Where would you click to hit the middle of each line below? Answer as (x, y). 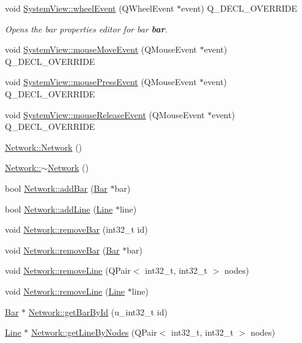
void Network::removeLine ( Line (65, 291)
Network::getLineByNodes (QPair (94, 332)
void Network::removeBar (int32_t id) (76, 229)
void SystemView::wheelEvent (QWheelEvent (90, 8)
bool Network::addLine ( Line (59, 209)
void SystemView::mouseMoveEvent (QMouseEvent (101, 49)
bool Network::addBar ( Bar (56, 188)
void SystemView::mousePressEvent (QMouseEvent (101, 82)
